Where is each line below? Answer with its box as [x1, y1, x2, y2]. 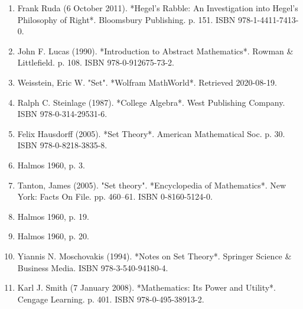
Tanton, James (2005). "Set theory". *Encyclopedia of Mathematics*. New [17, 178, 286, 191]
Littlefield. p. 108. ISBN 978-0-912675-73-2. [17, 56, 175, 69]
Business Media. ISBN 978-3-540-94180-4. [17, 261, 168, 274]
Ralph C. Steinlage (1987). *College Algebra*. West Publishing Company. [17, 96, 285, 108]
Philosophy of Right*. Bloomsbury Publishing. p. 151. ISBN [17, 13, 236, 25]
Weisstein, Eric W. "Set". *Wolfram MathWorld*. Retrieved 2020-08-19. [17, 76, 277, 88]
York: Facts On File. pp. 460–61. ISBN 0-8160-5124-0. [17, 190, 213, 203]
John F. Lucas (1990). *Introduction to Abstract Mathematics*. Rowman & [17, 44, 294, 57]
